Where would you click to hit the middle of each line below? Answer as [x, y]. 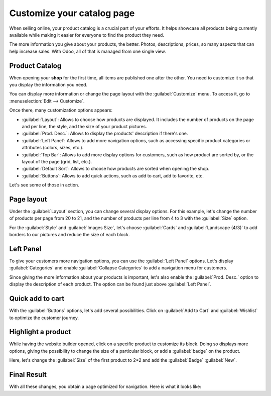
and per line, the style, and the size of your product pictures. [85, 126]
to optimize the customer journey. [44, 318]
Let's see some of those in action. [44, 185]
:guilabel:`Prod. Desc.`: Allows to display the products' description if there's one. [105, 134]
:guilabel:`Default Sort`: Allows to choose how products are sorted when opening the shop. [116, 169]
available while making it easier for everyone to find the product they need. [87, 35]
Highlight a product [40, 332]
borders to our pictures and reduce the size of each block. [70, 235]
